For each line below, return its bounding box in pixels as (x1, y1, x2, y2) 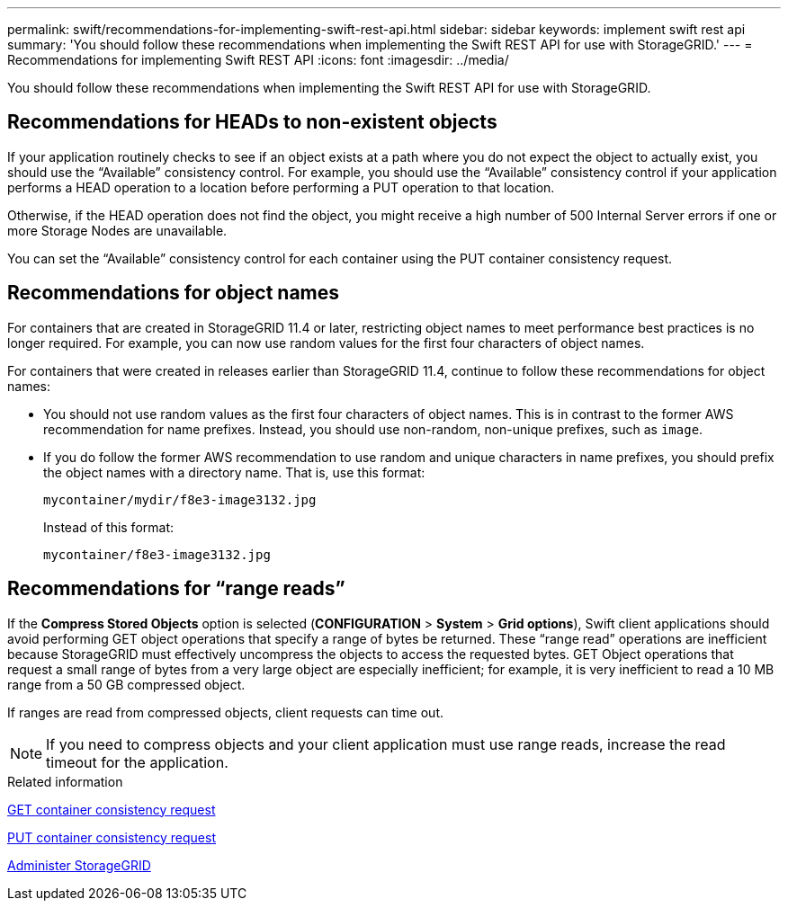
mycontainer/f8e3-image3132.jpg (43, 547, 271, 562)
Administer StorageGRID (7, 857, 151, 873)
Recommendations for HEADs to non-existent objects (7, 111, 497, 134)
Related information (7, 773, 123, 789)
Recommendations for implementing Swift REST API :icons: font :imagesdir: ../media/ (7, 52, 509, 67)
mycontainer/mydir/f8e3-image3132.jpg (43, 492, 317, 507)
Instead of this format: (43, 519, 175, 535)
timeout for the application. (46, 752, 228, 771)
